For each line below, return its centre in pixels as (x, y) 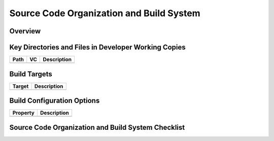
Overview (25, 31)
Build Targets (31, 74)
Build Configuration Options (55, 101)
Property (24, 113)
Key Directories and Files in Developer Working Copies (98, 47)
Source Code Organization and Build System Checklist (97, 127)
